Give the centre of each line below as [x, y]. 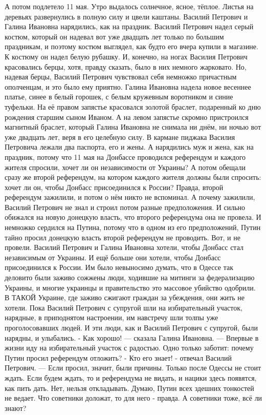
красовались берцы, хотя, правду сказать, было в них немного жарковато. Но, [126, 66]
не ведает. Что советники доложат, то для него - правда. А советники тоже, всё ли [134, 398]
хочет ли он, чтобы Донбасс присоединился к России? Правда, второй [114, 187]
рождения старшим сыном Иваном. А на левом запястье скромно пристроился [127, 117]
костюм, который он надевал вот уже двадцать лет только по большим [114, 36]
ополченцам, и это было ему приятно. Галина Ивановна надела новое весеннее [128, 86]
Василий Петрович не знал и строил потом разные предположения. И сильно [125, 207]
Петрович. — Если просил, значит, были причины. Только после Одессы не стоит [133, 368]
